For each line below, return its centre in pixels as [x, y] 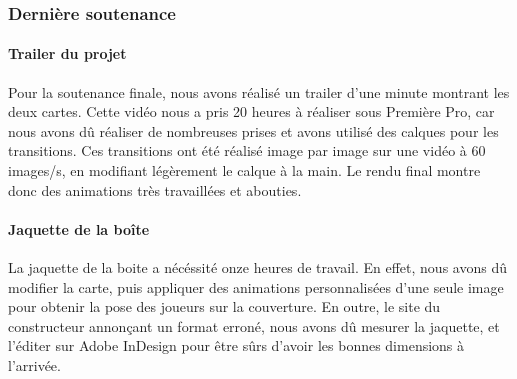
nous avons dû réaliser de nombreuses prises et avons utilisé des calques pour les [253, 130]
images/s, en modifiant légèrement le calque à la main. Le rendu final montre [244, 170]
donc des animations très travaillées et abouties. [155, 189]
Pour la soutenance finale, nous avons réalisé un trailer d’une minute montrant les [259, 91]
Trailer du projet [67, 53]
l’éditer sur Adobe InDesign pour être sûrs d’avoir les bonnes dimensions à [236, 345]
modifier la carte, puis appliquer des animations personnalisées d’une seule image [256, 286]
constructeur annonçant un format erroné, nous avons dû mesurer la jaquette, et [254, 325]
